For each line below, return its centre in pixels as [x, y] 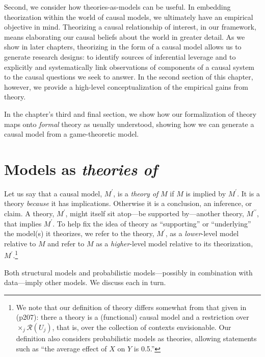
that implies [23, 223]
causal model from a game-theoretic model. [72, 134]
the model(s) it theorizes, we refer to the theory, [79, 233]
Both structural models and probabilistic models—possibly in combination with [128, 272]
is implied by [206, 193]
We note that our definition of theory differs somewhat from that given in [131, 307]
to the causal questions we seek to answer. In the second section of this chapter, [129, 77]
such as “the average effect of [61, 348]
